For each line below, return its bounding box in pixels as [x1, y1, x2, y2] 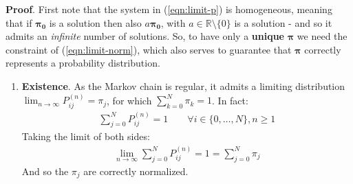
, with [160, 15, 186, 30]
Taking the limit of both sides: [21, 129, 150, 143]
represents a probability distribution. [6, 56, 160, 70]
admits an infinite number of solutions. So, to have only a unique [6, 29, 284, 43]
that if [6, 15, 32, 30]
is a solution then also [49, 15, 142, 30]
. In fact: [212, 93, 248, 107]
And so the [21, 163, 69, 178]
